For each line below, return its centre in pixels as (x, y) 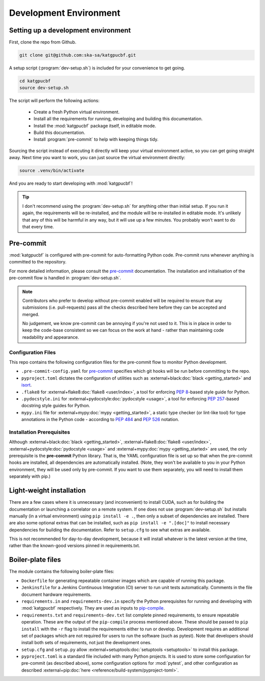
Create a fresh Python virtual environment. (77, 112)
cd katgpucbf (35, 81)
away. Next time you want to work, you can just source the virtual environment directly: (97, 158)
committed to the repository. (38, 262)
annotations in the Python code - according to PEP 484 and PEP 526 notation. (100, 420)
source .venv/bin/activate (52, 171)
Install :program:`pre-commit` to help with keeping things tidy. (96, 139)
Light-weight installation (47, 491)
